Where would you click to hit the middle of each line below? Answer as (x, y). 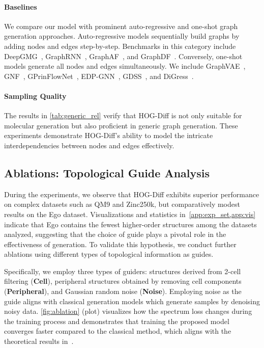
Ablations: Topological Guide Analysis (107, 172)
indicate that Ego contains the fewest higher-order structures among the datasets (130, 224)
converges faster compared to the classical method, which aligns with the (118, 331)
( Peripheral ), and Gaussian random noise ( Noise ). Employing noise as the (123, 291)
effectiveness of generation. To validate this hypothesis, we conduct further (120, 244)
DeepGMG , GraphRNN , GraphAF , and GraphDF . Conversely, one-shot (123, 56)
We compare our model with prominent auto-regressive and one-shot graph (121, 26)
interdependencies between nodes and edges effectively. (89, 145)
